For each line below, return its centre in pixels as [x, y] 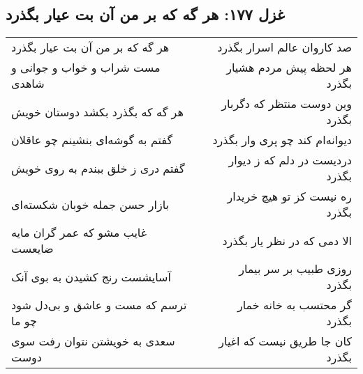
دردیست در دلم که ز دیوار [290, 160]
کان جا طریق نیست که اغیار [285, 341]
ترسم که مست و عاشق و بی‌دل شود [99, 305]
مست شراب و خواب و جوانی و [86, 68]
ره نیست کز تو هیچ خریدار [289, 196]
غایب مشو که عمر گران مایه [79, 233]
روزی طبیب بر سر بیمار [295, 269]
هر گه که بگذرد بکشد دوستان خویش [97, 111]
